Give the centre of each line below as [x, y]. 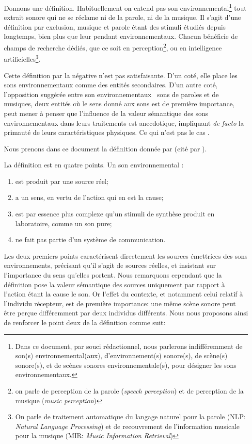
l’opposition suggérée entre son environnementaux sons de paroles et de [111, 94]
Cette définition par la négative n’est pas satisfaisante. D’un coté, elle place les [121, 75]
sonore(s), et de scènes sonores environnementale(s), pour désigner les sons [126, 365]
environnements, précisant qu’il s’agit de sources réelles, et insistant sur [110, 265]
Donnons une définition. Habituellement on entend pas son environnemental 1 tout [125, 7]
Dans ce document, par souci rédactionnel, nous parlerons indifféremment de [129, 346]
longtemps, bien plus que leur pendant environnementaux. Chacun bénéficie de [121, 36]
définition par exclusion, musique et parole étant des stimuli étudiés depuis [115, 26]
